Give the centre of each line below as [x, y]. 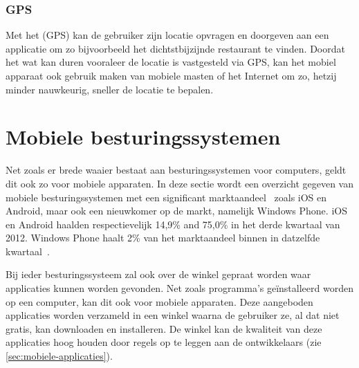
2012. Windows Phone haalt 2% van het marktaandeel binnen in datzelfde [163, 238]
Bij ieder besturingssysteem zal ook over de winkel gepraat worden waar [158, 274]
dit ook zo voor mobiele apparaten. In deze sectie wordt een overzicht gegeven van [179, 183]
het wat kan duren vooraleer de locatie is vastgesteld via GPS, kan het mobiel [171, 62]
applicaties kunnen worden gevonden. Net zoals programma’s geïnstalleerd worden [179, 288]
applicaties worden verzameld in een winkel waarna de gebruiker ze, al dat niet [173, 315]
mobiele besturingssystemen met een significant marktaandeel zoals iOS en [166, 197]
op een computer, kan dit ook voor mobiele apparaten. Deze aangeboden [159, 301]
